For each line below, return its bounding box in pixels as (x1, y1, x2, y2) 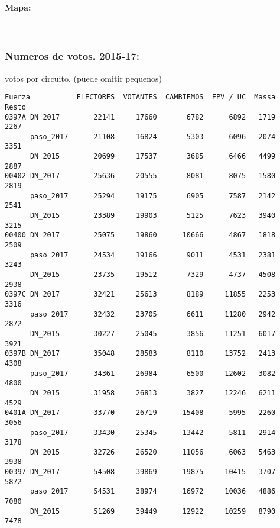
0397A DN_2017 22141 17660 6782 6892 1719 (5, 112, 276, 121)
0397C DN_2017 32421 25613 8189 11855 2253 (5, 290, 276, 299)
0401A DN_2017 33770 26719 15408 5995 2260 (5, 408, 276, 417)
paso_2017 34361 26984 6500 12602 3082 (30, 369, 276, 378)
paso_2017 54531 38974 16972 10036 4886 (30, 487, 276, 496)
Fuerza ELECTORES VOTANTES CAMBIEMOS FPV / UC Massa (5, 93, 276, 102)
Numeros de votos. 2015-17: (5, 49, 140, 63)
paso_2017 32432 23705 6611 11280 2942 (30, 310, 276, 318)
